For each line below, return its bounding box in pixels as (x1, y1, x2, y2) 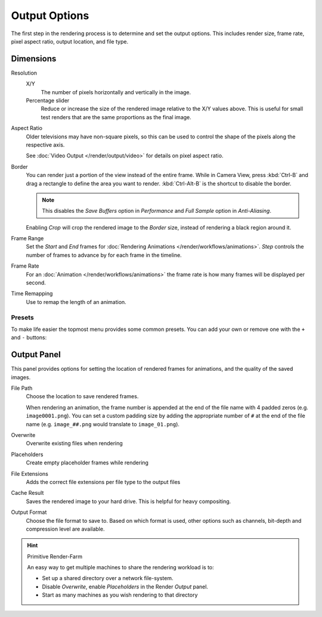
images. (11, 373, 31, 381)
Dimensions (11, 54, 57, 64)
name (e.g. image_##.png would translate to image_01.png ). (26, 420, 180, 427)
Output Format (11, 509, 47, 516)
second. (26, 279, 46, 286)
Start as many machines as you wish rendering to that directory (42, 591, 198, 599)
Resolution (11, 69, 38, 76)
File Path (11, 385, 33, 392)
